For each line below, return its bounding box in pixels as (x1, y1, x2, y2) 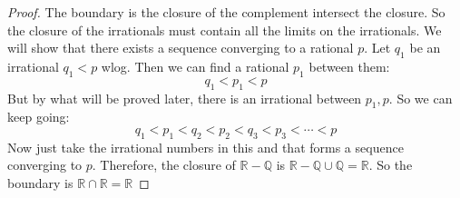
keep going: (7, 107, 70, 126)
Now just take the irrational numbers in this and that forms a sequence (7, 137, 404, 156)
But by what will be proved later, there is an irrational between (7, 88, 362, 107)
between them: (308, 56, 390, 75)
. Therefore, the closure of (92, 155, 236, 174)
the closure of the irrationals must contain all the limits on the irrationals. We (7, 20, 442, 39)
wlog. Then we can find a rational (101, 56, 289, 75)
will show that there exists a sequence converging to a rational (7, 38, 354, 57)
